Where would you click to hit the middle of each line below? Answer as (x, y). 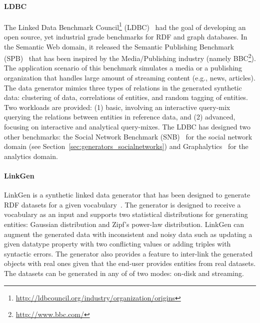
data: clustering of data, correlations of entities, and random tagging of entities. (126, 97)
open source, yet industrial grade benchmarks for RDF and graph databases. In (126, 37)
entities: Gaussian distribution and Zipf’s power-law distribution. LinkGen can (124, 224)
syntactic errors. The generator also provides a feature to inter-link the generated (128, 253)
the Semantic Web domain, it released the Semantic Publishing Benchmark (119, 46)
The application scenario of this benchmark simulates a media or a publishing (123, 68)
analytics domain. (31, 156)
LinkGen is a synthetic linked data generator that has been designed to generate (127, 195)
